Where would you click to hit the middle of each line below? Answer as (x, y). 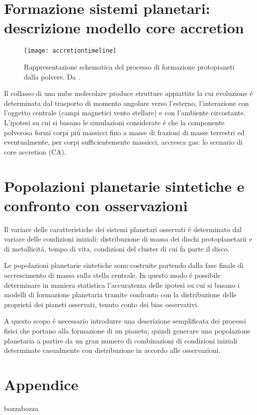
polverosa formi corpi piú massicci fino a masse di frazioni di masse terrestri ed (124, 132)
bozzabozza (21, 408)
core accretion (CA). (35, 151)
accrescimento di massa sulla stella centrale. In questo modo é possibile (112, 275)
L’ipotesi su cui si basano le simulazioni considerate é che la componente (114, 122)
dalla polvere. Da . (52, 76)
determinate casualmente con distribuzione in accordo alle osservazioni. (112, 350)
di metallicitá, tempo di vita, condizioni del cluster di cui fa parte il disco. (117, 248)
